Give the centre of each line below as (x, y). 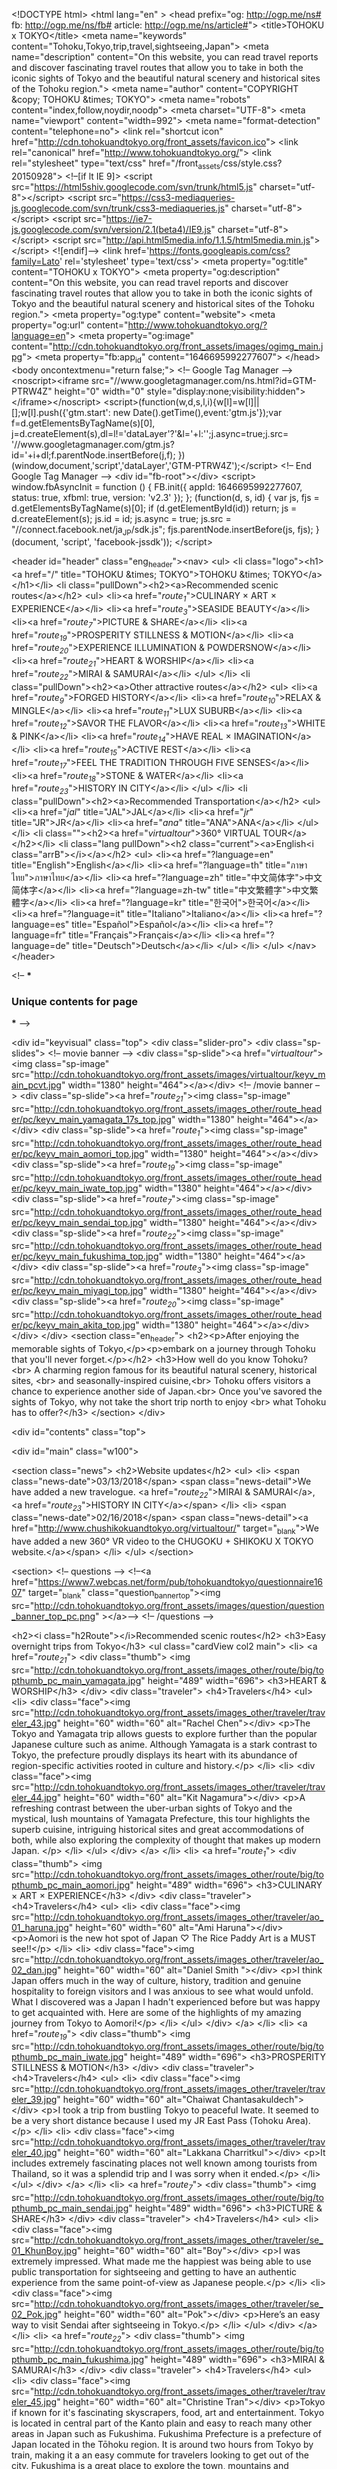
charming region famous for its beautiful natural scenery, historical (180, 1370)
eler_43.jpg (34, 1723)
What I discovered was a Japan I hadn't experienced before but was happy (166, 2001)
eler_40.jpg (34, 2153)
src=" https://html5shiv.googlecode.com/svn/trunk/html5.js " (134, 186)
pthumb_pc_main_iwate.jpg (67, 2057)
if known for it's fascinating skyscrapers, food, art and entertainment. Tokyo (168, 2412)
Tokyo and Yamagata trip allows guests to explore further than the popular (164, 1733)
